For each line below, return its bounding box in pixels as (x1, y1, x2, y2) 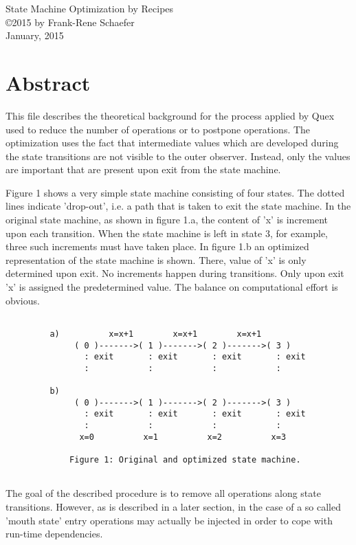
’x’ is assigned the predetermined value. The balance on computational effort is (5, 280, 338, 294)
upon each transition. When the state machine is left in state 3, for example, (5, 225, 328, 240)
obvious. (5, 293, 40, 307)
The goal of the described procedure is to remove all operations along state (5, 486, 321, 500)
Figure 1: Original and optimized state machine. (69, 455, 301, 465)
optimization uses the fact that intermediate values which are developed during (5, 135, 339, 150)
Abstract (5, 68, 91, 96)
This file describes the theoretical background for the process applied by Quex (5, 108, 335, 122)
